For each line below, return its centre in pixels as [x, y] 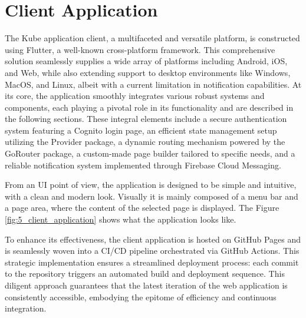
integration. [26, 308]
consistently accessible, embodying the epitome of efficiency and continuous [141, 297]
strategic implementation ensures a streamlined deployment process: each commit [152, 262]
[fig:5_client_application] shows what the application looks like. [121, 219]
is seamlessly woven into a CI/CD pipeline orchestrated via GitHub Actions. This [152, 251]
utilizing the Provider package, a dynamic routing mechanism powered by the [145, 142]
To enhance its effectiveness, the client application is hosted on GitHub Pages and [153, 239]
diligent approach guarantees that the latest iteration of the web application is [146, 285]
